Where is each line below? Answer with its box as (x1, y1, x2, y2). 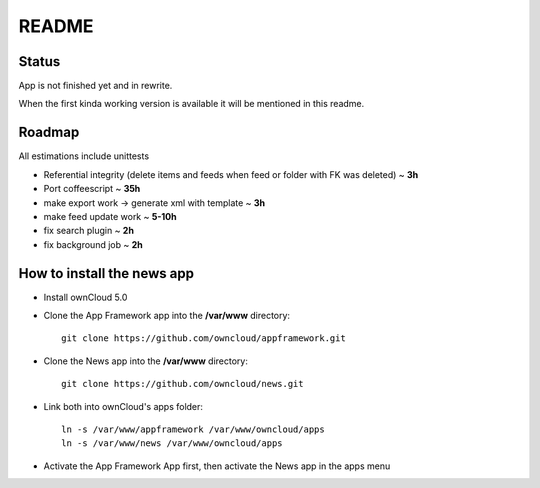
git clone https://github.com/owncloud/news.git (61, 378, 304, 390)
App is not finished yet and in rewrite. (18, 80, 173, 92)
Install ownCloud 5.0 (43, 291, 128, 303)
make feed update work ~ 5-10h (43, 210, 177, 222)
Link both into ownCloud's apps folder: (43, 400, 204, 412)
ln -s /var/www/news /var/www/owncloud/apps (61, 438, 284, 449)
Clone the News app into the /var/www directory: (43, 355, 249, 367)
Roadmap (18, 124, 80, 141)
